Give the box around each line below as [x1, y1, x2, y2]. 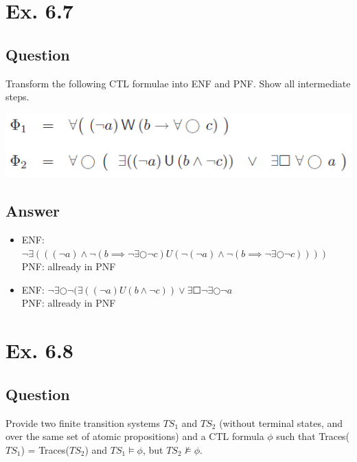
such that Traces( [276, 429, 350, 443]
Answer [5, 200, 60, 221]
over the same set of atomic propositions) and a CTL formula [5, 429, 264, 443]
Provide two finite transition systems [5, 415, 160, 430]
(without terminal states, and [219, 415, 343, 430]
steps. [5, 89, 30, 104]
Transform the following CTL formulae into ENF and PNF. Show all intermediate [5, 76, 351, 90]
